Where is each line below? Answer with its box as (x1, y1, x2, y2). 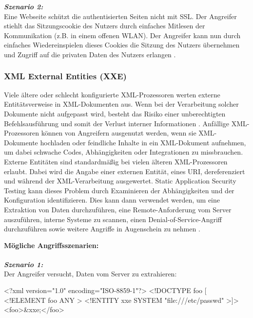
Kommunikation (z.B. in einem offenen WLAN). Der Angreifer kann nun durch (4, 30, 241, 40)
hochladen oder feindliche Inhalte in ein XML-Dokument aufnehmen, (40, 137, 246, 147)
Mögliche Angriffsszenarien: (4, 240, 99, 250)
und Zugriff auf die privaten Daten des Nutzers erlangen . (4, 49, 176, 59)
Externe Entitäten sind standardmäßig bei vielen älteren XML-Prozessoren (4, 156, 228, 166)
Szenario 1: (4, 259, 43, 269)
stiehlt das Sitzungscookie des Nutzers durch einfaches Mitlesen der (4, 21, 205, 31)
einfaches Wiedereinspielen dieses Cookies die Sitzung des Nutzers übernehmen (4, 40, 240, 50)
